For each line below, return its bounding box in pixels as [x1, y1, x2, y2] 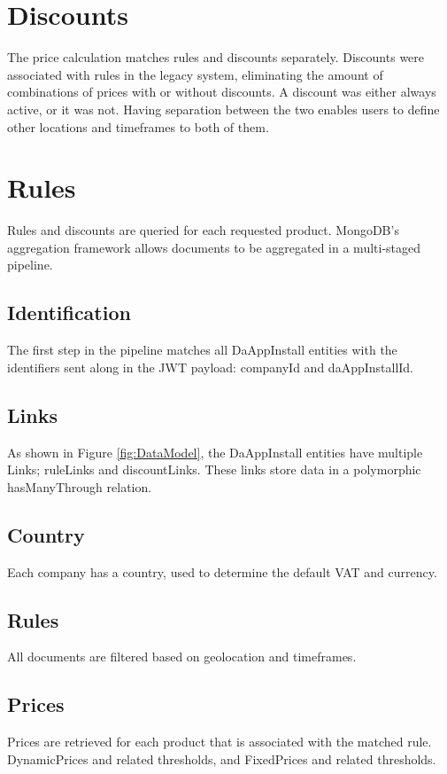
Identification [7, 299, 131, 326]
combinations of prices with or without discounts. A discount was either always [7, 82, 436, 101]
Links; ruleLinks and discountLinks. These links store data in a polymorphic [7, 460, 421, 479]
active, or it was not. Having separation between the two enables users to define [7, 99, 440, 118]
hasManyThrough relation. [7, 477, 152, 496]
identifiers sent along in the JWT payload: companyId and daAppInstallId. [7, 357, 414, 376]
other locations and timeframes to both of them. [7, 117, 269, 136]
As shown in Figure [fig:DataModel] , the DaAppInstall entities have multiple [7, 442, 423, 461]
